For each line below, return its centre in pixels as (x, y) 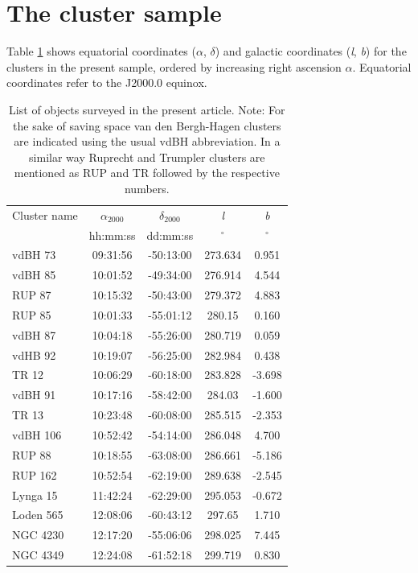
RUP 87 (32, 295)
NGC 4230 (38, 535)
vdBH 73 (34, 255)
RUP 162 (35, 474)
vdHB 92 (34, 355)
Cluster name (45, 214)
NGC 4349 (38, 555)
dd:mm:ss (170, 235)
